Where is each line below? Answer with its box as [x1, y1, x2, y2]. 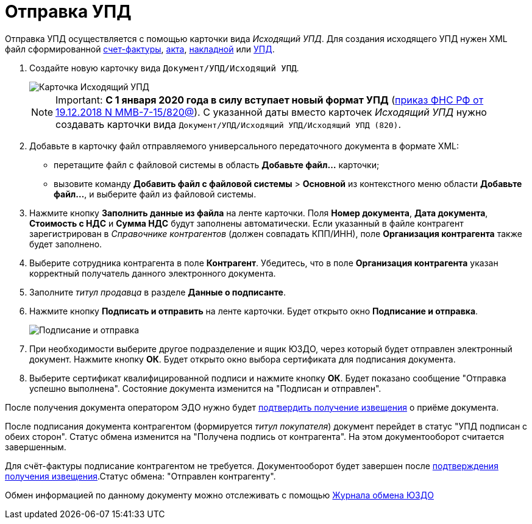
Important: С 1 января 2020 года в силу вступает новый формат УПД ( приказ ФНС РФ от [55, 93, 484, 106]
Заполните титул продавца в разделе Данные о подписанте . [29, 286, 286, 297]
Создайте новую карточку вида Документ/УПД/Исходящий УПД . [29, 62, 299, 73]
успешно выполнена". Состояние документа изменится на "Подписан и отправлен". [29, 383, 381, 394]
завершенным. [5, 441, 66, 452]
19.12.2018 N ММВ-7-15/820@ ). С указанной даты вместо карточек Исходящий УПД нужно [55, 105, 487, 118]
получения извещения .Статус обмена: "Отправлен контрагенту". [5, 470, 276, 481]
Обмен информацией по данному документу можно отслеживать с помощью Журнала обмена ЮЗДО [5, 489, 434, 500]
